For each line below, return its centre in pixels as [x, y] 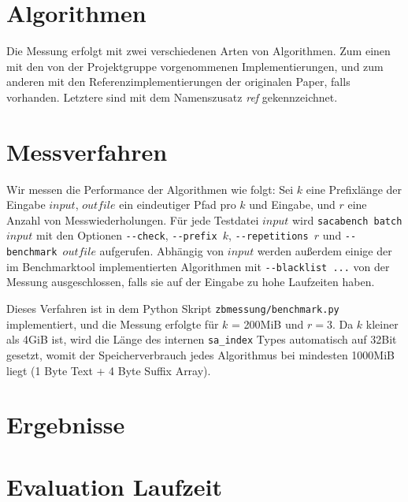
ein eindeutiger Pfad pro [178, 205]
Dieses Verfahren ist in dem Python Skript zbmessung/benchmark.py [173, 309]
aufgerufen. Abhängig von [162, 251]
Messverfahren [87, 151]
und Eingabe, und [292, 205]
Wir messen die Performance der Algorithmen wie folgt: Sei [150, 189]
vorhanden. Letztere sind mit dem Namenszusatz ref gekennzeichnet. [172, 97]
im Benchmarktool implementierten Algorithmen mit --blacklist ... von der [198, 266]
